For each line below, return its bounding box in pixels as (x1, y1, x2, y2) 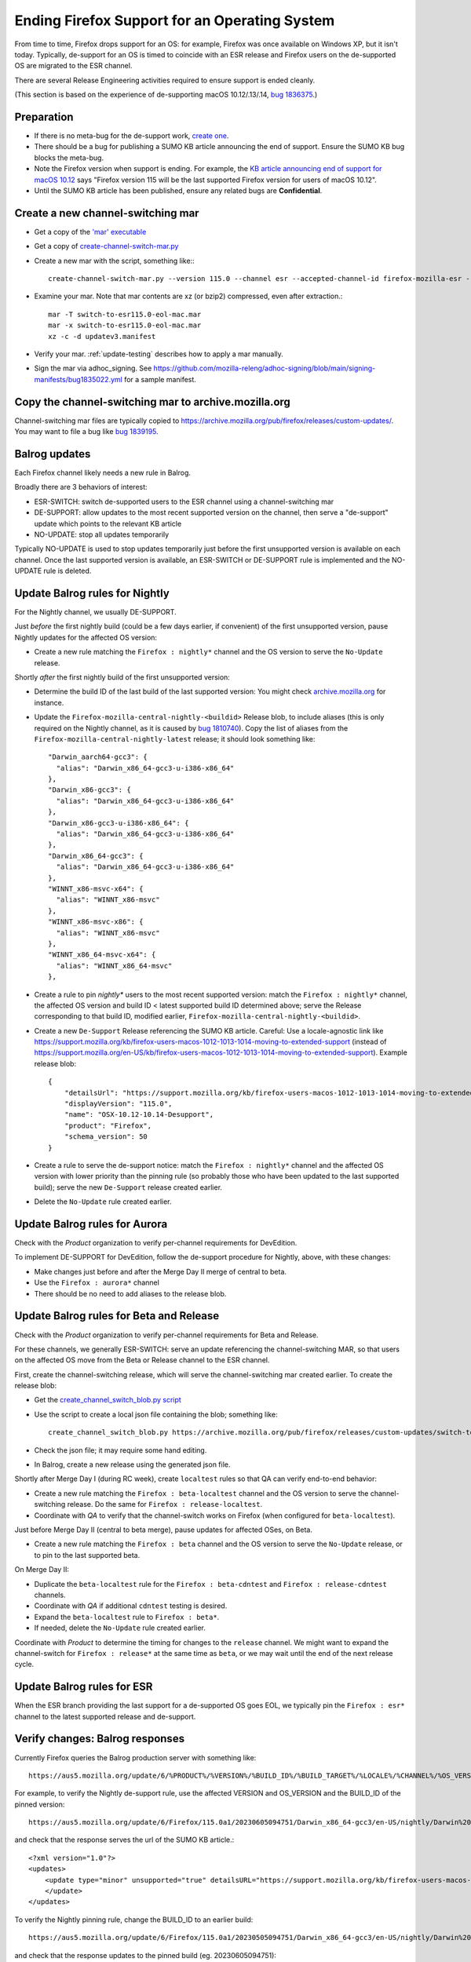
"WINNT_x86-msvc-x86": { (48, 917, 144, 926)
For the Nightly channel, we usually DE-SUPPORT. (14, 607, 177, 617)
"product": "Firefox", (64, 1121, 152, 1130)
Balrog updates (14, 447, 91, 461)
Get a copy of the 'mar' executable (34, 227, 147, 236)
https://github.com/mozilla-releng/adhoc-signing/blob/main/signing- (153, 363, 376, 373)
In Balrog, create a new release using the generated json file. (34, 1460, 231, 1469)
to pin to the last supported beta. (34, 1550, 141, 1559)
